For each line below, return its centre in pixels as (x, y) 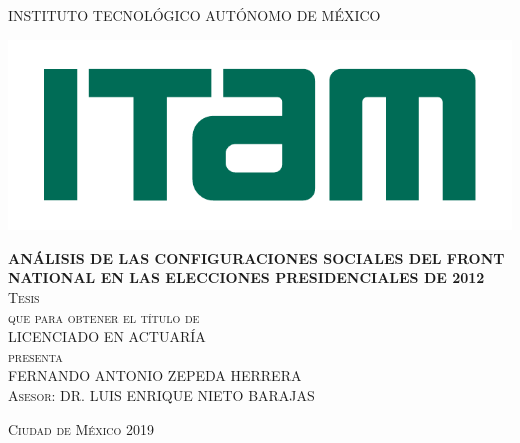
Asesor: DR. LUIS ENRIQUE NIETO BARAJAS (161, 394)
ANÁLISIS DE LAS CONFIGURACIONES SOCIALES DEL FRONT (256, 257)
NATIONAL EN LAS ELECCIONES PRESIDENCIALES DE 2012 (246, 277)
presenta (35, 355)
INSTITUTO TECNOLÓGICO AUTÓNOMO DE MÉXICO (194, 15)
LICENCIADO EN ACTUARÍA (107, 336)
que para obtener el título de (104, 316)
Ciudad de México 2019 (81, 428)
